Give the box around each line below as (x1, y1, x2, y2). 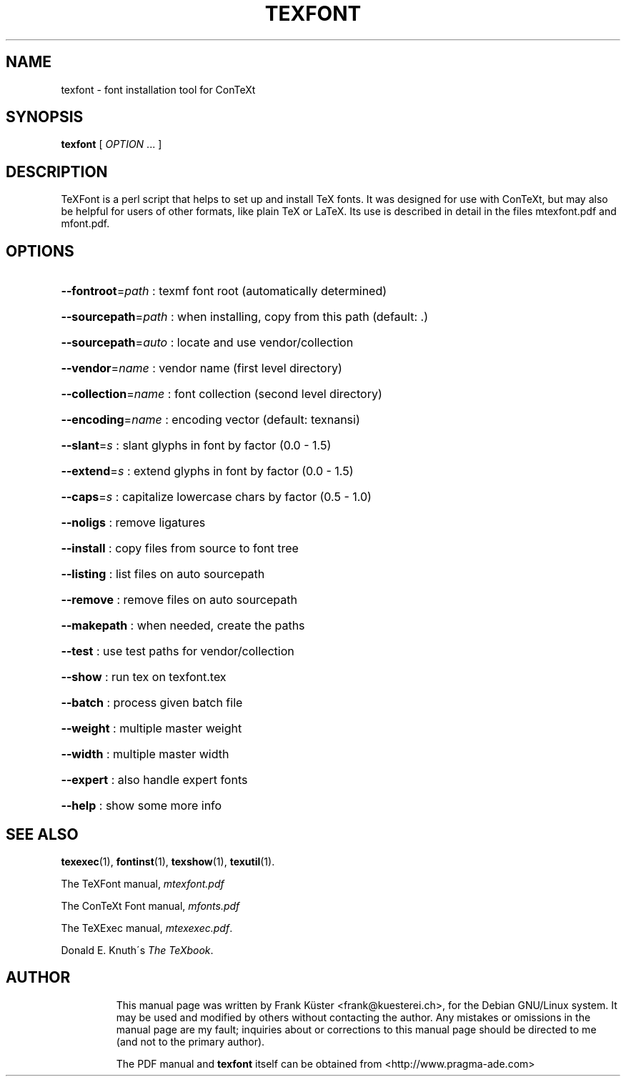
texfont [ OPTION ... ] (61, 138, 162, 151)
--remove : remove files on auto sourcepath (61, 592, 297, 607)
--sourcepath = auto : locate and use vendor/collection (61, 335, 354, 350)
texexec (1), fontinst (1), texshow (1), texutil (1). (61, 855, 275, 868)
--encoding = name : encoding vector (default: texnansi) (61, 412, 360, 427)
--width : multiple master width (61, 747, 229, 762)
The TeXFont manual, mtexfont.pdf (61, 877, 224, 890)
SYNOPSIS (6, 108, 84, 126)
